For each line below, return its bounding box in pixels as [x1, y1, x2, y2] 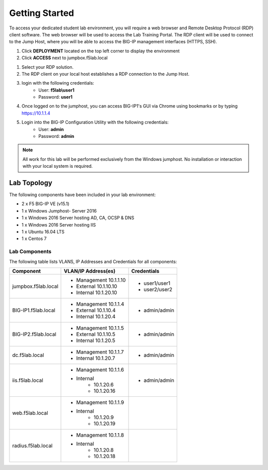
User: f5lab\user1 [38, 87, 74, 93]
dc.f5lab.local [12, 352, 44, 358]
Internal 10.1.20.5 [76, 337, 116, 344]
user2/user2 [143, 286, 173, 293]
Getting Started [9, 7, 74, 18]
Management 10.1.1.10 [76, 276, 126, 283]
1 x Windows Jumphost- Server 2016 [21, 208, 97, 214]
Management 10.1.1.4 [76, 300, 125, 307]
